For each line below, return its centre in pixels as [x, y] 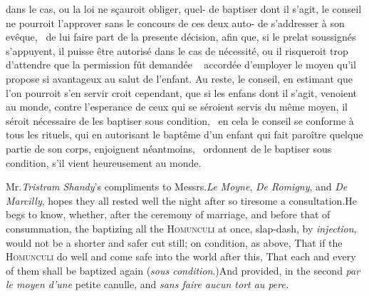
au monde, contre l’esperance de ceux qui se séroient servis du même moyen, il [177, 107]
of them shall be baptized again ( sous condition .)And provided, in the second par [183, 270]
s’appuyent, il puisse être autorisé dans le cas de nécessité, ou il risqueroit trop [177, 50]
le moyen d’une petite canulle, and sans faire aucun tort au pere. [147, 284]
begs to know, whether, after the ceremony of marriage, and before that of [168, 214]
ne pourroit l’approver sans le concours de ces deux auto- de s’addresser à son [175, 22]
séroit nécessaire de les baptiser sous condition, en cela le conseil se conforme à [180, 120]
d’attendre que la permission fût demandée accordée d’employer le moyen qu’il [181, 65]
